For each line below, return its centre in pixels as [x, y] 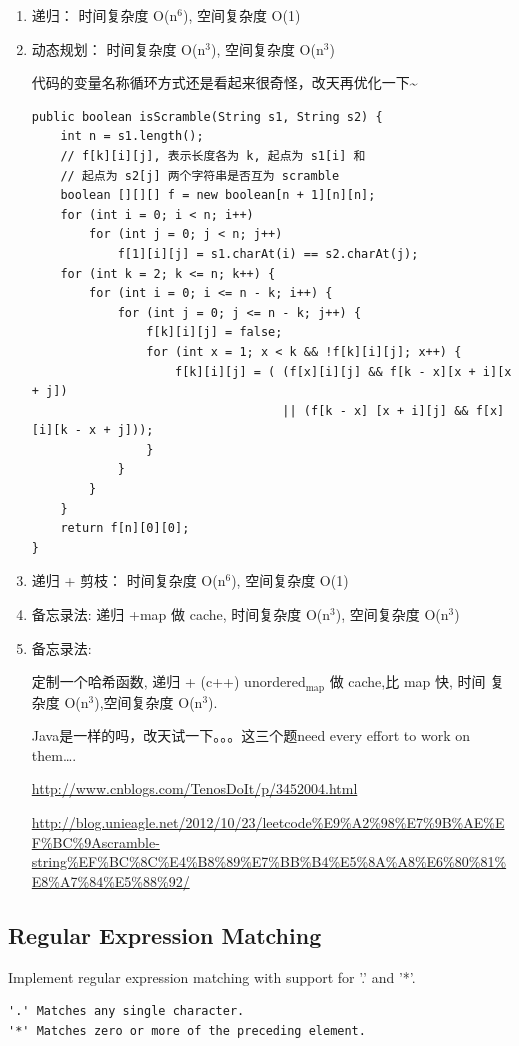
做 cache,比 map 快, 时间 [407, 681]
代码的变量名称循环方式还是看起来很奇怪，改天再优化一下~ [224, 82]
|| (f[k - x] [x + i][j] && [375, 410]
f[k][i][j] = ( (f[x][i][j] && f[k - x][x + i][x [343, 371]
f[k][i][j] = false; [214, 332]
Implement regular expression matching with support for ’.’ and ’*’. [212, 976]
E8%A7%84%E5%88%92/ [110, 880]
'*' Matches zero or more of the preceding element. [187, 1030]
